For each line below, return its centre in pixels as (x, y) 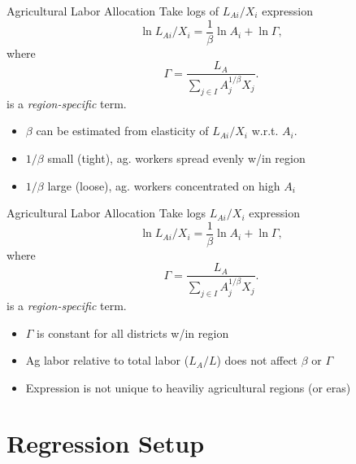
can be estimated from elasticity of (122, 131)
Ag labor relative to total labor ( (107, 360)
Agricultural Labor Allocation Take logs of (113, 11)
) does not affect (257, 360)
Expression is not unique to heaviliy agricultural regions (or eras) (188, 387)
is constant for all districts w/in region (133, 333)
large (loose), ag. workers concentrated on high (164, 185)
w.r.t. (265, 131)
